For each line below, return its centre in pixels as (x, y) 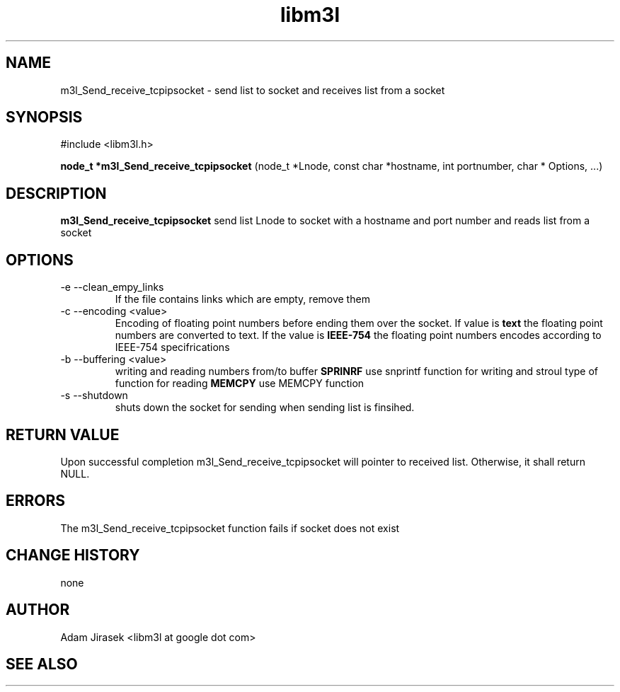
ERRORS (36, 501)
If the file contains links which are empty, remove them (242, 299)
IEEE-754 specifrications (172, 347)
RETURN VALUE (63, 434)
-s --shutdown (94, 396)
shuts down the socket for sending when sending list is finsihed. (265, 408)
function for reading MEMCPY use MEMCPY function (240, 384)
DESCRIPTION (56, 193)
